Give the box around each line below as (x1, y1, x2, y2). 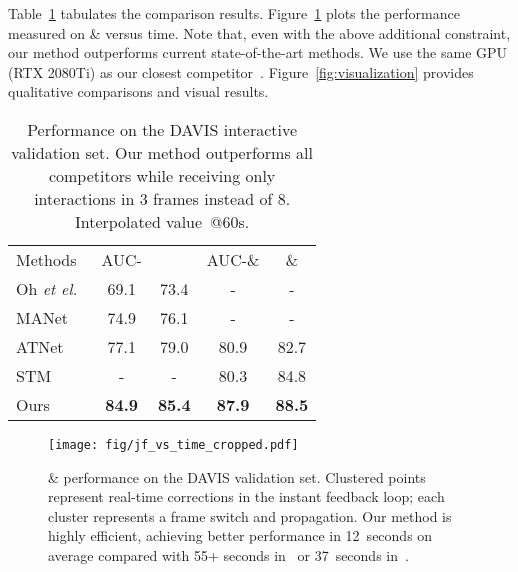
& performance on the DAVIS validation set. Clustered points (48, 466, 426, 487)
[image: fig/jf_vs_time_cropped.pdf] (48, 437, 299, 452)
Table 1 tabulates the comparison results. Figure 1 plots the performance (8, 3, 460, 23)
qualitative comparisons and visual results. (8, 81, 269, 102)
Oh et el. (16, 276, 78, 300)
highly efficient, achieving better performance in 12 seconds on (48, 525, 433, 546)
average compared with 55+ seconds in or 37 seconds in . (48, 545, 409, 565)
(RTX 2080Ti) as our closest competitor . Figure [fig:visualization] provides (8, 61, 474, 82)
